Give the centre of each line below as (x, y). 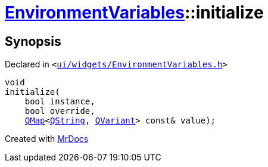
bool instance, (60, 102)
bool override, (60, 111)
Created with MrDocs (47, 139)
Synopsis (33, 41)
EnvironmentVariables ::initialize (134, 13)
